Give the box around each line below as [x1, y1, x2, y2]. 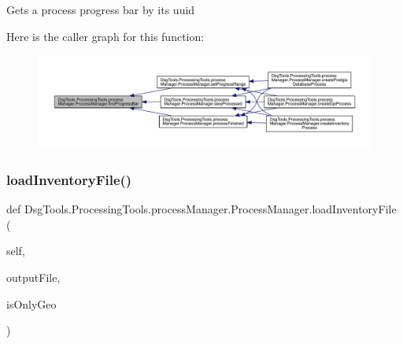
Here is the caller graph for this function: [6, 28, 205, 44]
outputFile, [6, 269, 61, 286]
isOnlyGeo [6, 295, 57, 312]
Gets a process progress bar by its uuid [6, 2, 195, 17]
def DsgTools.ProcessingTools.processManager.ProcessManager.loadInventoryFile [6, 201, 397, 217]
